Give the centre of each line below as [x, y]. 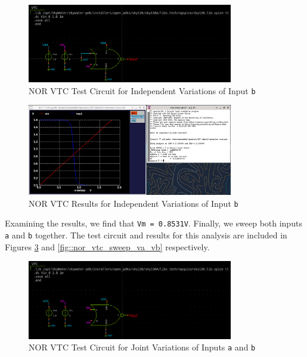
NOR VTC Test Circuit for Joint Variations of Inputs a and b [142, 347]
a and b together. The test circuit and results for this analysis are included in [146, 235]
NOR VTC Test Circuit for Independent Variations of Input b [142, 90]
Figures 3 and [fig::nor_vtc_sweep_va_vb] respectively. [107, 246]
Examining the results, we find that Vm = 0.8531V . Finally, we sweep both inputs [153, 223]
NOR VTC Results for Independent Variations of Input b [134, 203]
